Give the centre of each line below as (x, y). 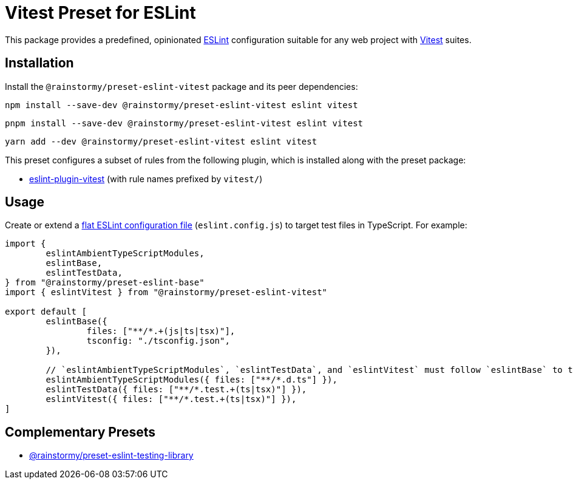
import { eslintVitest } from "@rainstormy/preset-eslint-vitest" (166, 292)
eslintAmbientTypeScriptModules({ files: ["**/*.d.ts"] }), (192, 380)
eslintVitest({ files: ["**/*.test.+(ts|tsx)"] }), (171, 399)
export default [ (46, 312)
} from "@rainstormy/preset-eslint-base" (105, 283)
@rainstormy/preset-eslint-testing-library (111, 455)
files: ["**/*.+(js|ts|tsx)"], (161, 331)
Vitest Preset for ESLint (100, 13)
